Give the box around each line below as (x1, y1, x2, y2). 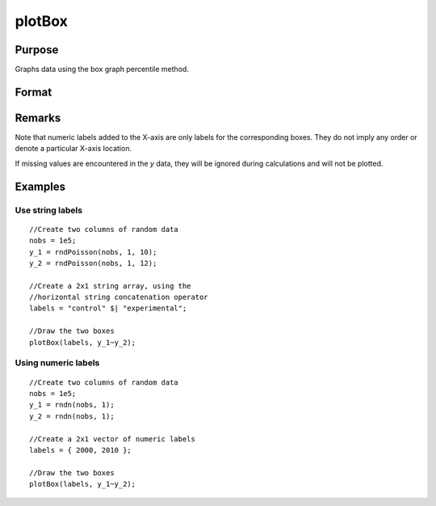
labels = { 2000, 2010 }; (29, 445, 132, 454)
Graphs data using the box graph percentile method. (15, 65, 190, 74)
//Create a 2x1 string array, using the (29, 281, 191, 290)
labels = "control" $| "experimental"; (29, 304, 187, 313)
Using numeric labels (15, 357, 100, 369)
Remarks (15, 111, 61, 124)
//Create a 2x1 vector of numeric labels (29, 434, 195, 444)
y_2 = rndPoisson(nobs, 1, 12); (29, 259, 157, 268)
